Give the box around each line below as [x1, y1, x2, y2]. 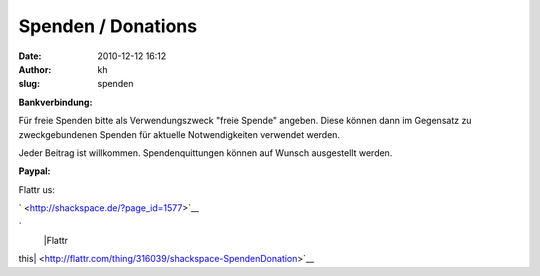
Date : [18, 50, 42, 62]
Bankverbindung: [18, 96, 93, 108]
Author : [18, 63, 52, 75]
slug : [18, 78, 40, 90]
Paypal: [18, 165, 51, 177]
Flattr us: [18, 183, 55, 195]
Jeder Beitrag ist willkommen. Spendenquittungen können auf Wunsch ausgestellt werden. [18, 146, 393, 159]
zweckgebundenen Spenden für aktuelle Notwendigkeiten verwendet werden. [18, 128, 340, 140]
